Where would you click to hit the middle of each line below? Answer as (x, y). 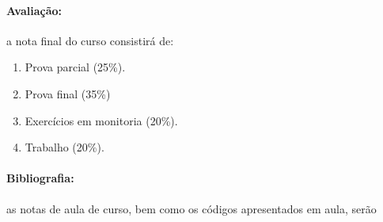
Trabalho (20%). (64, 147)
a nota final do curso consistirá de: (90, 40)
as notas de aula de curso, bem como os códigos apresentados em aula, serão (191, 208)
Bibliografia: (40, 178)
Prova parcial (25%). (75, 67)
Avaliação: (34, 10)
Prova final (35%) (68, 93)
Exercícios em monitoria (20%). (101, 120)
